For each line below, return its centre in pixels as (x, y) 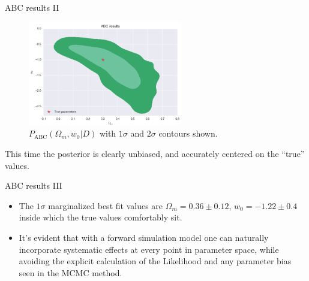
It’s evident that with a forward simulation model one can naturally (144, 237)
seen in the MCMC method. (70, 272)
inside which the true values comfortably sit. (100, 217)
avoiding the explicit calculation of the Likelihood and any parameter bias (155, 261)
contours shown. (188, 133)
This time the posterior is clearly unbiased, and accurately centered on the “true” (155, 154)
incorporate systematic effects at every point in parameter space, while (149, 249)
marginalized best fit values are (106, 205)
